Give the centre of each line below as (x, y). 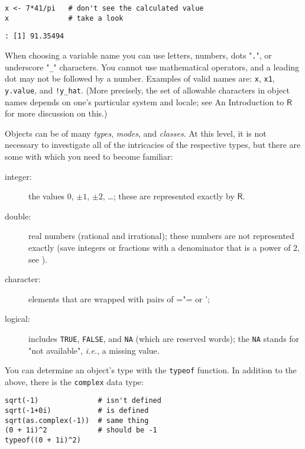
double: (18, 216)
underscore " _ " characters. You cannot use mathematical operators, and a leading (152, 67)
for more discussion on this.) (56, 113)
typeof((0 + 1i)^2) (43, 440)
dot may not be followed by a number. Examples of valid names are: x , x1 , (140, 78)
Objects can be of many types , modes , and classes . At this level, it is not (136, 133)
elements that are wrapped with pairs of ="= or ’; (119, 298)
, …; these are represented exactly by (168, 196)
